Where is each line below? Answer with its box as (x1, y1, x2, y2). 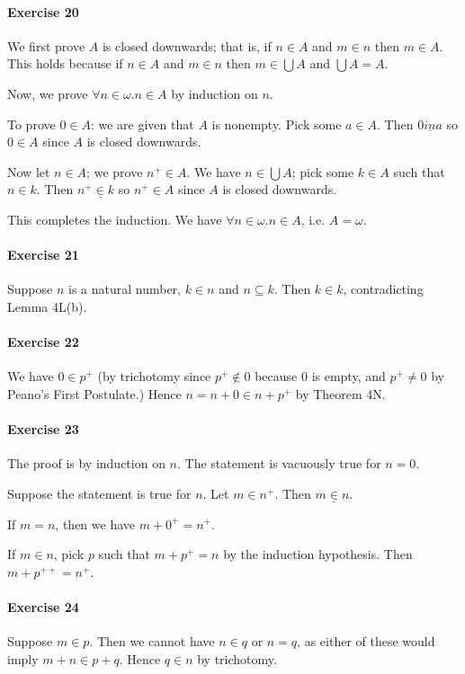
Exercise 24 (7, 597, 79, 616)
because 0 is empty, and (255, 367, 386, 386)
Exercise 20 (7, 2, 79, 21)
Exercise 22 (7, 333, 79, 351)
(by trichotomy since (97, 367, 211, 386)
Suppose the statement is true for (7, 483, 192, 502)
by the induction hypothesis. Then (223, 545, 413, 563)
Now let (7, 162, 50, 181)
